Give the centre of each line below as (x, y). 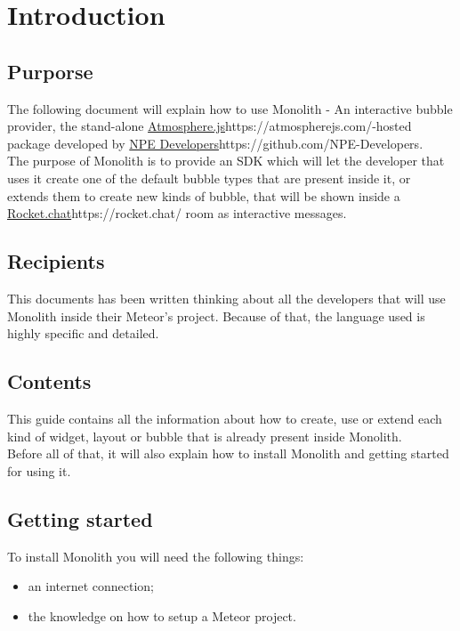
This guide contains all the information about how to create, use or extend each (225, 418)
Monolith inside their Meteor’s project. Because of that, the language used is (216, 315)
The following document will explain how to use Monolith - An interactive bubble (230, 108)
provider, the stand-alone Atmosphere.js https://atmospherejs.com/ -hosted (210, 126)
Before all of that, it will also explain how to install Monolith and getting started (228, 453)
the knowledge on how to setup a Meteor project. (162, 615)
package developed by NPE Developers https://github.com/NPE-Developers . (215, 143)
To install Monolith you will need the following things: (156, 556)
